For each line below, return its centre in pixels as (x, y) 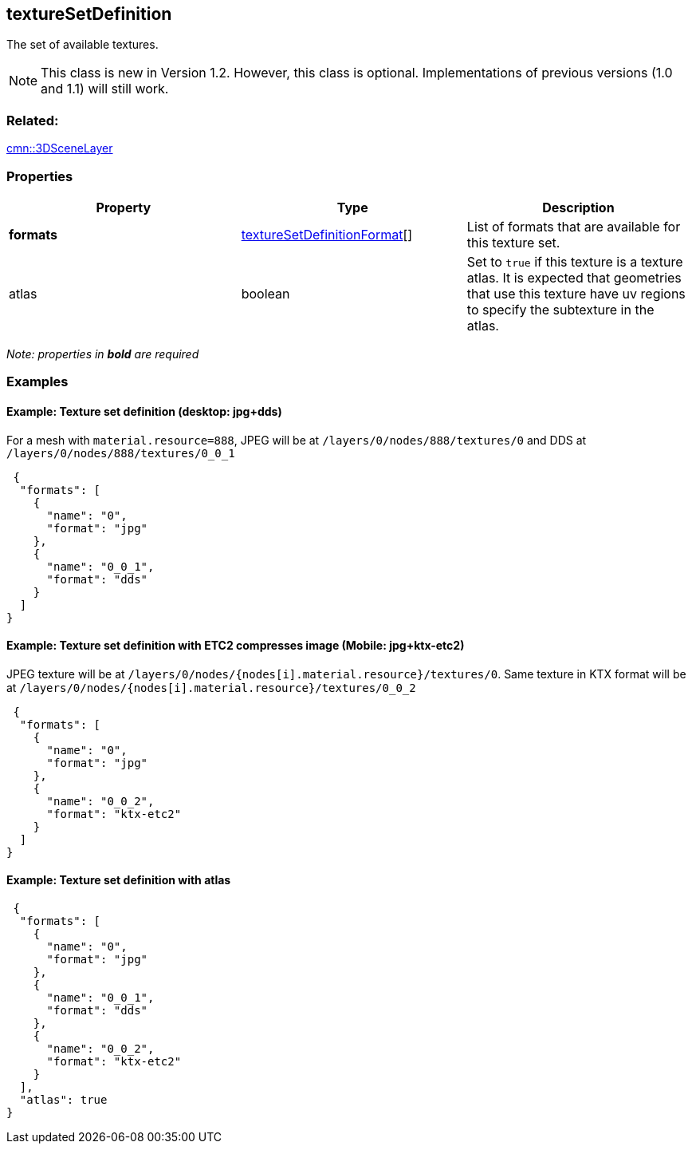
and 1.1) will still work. (105, 89)
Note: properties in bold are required (103, 354)
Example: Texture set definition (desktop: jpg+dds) (144, 411)
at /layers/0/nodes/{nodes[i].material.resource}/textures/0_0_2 (211, 687)
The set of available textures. (83, 45)
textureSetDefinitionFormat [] (327, 234)
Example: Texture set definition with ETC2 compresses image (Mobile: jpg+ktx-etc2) (236, 646)
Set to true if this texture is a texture (575, 261)
